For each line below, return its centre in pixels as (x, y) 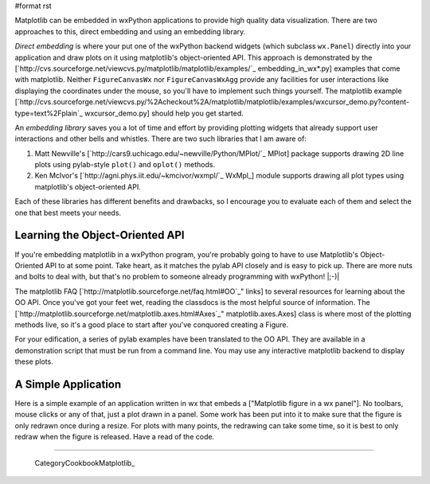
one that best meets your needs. (68, 213)
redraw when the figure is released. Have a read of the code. (115, 437)
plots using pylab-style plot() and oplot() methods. (125, 165)
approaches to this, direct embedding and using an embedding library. (130, 31)
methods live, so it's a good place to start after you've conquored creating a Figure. (152, 324)
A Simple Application (68, 384)
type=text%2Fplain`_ (49, 113)
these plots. (34, 361)
